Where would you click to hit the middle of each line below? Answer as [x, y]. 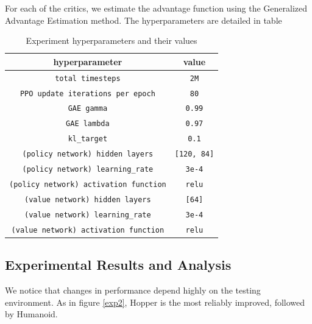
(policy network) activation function [88, 184]
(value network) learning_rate [88, 215]
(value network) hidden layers [88, 199]
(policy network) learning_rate [88, 170]
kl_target [88, 139]
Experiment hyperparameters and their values [112, 40]
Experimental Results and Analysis [118, 265]
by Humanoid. [31, 314]
